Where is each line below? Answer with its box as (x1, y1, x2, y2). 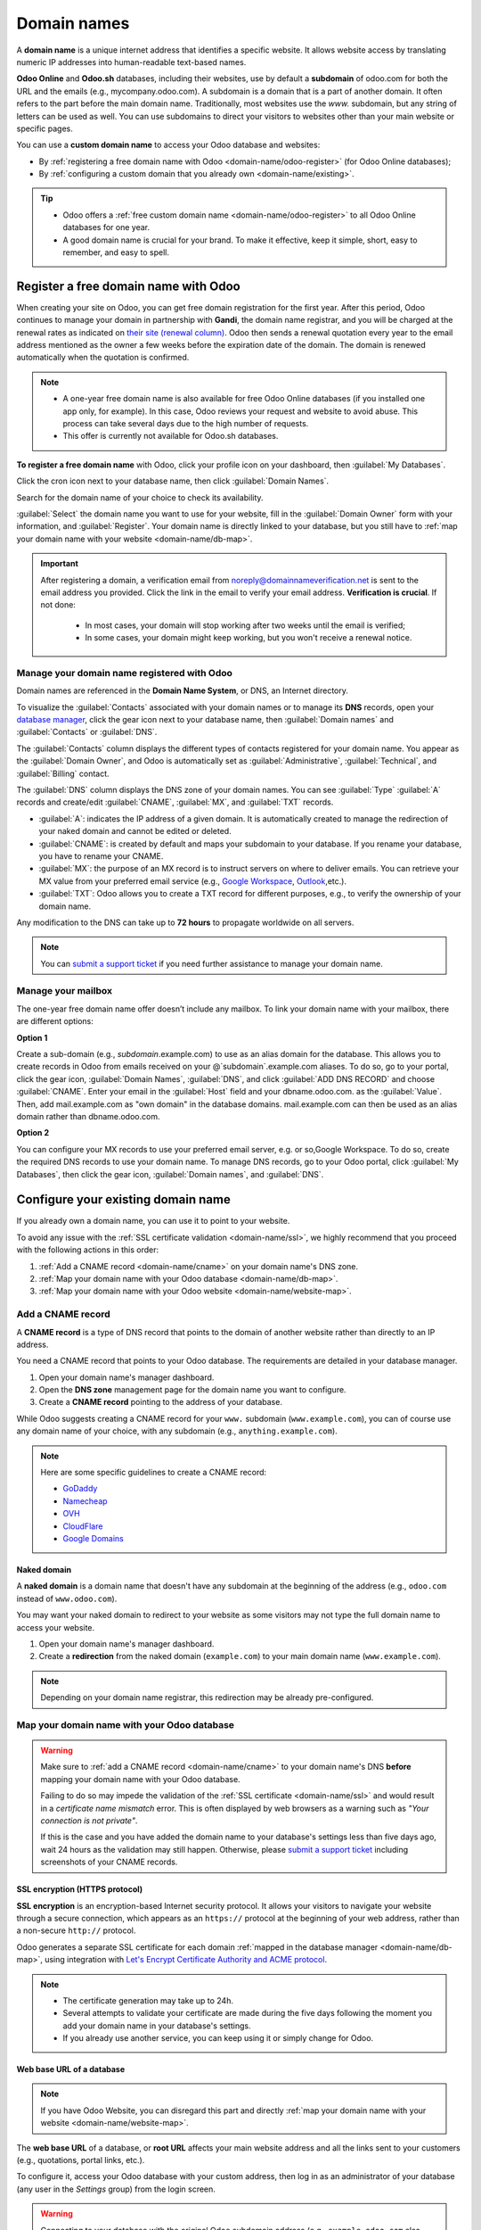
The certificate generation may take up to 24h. (62, 1995, 233, 2006)
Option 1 (16, 1032, 48, 1043)
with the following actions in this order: (16, 1244, 159, 1255)
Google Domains (62, 1532, 124, 1543)
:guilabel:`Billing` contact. (16, 768, 110, 779)
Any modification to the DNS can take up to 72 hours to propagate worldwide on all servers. (16, 917, 355, 928)
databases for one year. (62, 222, 151, 233)
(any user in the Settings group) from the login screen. (16, 2184, 216, 2194)
